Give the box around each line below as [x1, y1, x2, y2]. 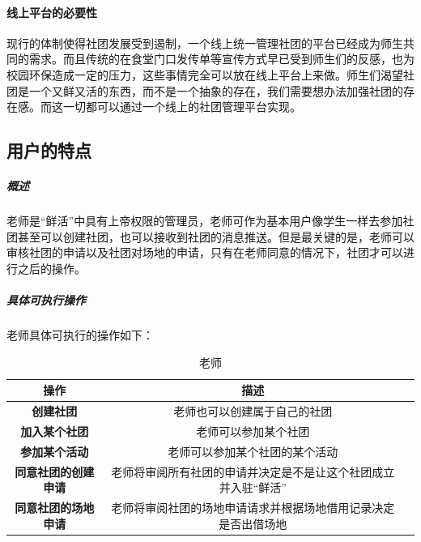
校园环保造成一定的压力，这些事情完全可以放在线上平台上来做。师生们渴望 [6, 66, 403, 83]
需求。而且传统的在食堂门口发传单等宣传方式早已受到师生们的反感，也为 [28, 50, 415, 67]
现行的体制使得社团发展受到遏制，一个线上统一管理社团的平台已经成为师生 [6, 34, 403, 51]
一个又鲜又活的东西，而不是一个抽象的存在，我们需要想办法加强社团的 [28, 82, 403, 99]
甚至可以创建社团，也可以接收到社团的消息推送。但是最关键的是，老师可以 [17, 228, 415, 245]
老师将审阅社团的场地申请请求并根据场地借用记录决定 [111, 499, 395, 516]
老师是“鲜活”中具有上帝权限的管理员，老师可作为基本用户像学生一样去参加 [6, 212, 403, 229]
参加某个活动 [20, 442, 89, 459]
